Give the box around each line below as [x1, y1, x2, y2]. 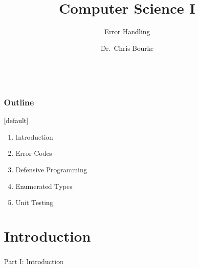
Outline [4, 96, 34, 108]
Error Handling [104, 26, 150, 37]
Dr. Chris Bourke [101, 42, 154, 53]
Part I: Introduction [4, 256, 64, 267]
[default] [4, 115, 29, 125]
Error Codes [15, 148, 52, 158]
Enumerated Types [15, 181, 72, 191]
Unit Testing [15, 197, 53, 207]
